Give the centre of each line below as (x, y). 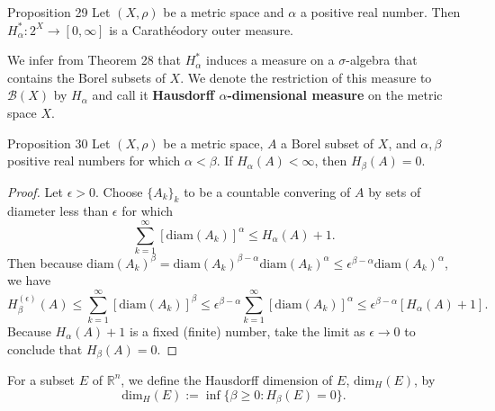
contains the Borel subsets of (86, 77)
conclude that (45, 348)
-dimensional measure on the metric (335, 95)
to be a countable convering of (267, 191)
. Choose (119, 191)
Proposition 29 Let (59, 12)
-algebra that (382, 60)
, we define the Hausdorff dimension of (227, 379)
